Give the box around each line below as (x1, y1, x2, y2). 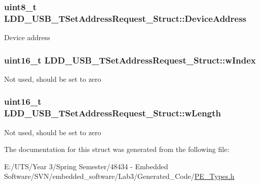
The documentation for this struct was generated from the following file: (4, 144, 229, 155)
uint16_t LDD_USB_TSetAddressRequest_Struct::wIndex (4, 53, 256, 66)
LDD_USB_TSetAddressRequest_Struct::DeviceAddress (4, 12, 247, 24)
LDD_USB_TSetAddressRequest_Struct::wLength (4, 107, 221, 119)
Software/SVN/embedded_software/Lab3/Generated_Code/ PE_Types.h (4, 171, 235, 181)
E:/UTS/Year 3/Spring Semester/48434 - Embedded (4, 161, 168, 171)
